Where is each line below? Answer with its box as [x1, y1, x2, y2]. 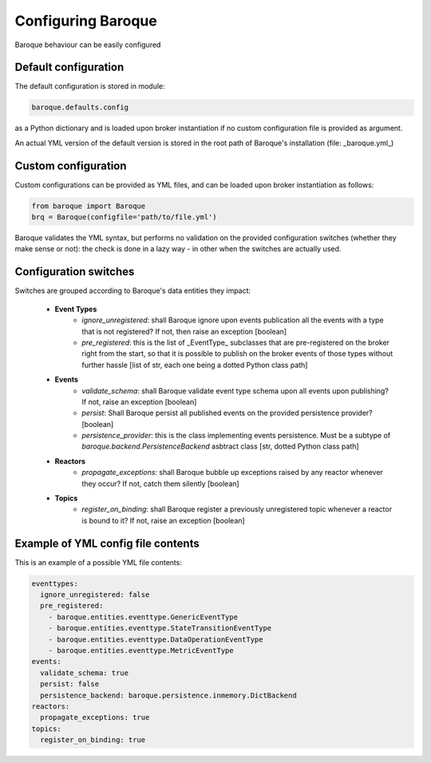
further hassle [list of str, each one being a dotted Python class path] [81, 360, 308, 370]
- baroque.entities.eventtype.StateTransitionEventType [48, 623, 272, 633]
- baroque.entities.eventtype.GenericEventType [48, 612, 239, 622]
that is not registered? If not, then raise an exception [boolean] [81, 326, 287, 336]
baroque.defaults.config [31, 103, 129, 112]
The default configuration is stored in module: [14, 81, 165, 91]
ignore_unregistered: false [40, 591, 150, 599]
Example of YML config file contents [14, 536, 200, 550]
